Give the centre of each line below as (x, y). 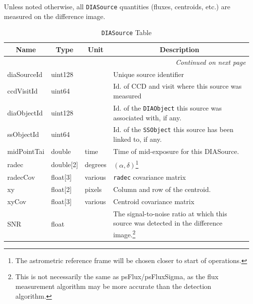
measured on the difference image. (55, 16)
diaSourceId (25, 74)
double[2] (65, 164)
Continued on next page (210, 62)
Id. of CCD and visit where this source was (177, 86)
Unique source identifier (148, 74)
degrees (96, 164)
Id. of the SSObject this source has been (173, 129)
